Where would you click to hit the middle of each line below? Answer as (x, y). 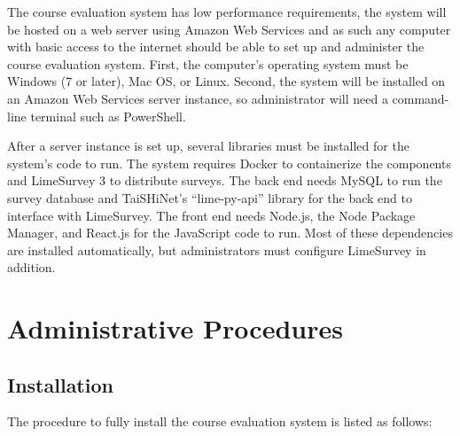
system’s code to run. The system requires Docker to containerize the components (229, 163)
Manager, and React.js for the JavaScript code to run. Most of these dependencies (230, 233)
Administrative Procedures (175, 328)
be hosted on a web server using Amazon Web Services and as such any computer (229, 29)
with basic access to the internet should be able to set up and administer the (216, 47)
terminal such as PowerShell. (108, 116)
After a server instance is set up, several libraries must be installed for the (208, 146)
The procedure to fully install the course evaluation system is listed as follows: (220, 421)
